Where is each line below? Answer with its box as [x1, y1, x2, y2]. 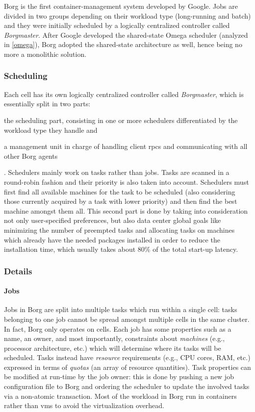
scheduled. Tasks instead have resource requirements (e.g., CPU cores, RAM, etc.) [4, 352, 251, 363]
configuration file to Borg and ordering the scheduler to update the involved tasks [4, 381, 250, 391]
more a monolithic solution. [4, 48, 87, 59]
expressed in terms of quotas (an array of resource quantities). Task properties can [4, 362, 251, 372]
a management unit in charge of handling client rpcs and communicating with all [4, 141, 248, 151]
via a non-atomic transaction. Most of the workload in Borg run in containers [4, 390, 237, 401]
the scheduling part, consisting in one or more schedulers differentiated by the [4, 115, 238, 125]
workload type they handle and [4, 124, 98, 135]
